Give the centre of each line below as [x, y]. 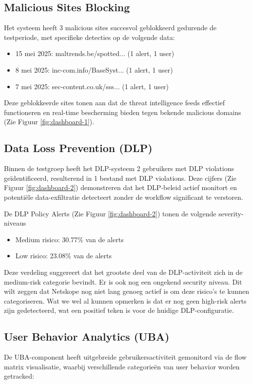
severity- [231, 213]
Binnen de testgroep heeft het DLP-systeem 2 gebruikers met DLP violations [119, 168]
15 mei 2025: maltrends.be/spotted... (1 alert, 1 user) [95, 53]
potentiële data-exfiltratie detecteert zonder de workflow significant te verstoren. [124, 197]
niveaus [15, 223]
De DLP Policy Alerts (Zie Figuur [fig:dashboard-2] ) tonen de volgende [110, 213]
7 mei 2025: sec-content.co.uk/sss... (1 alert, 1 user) [92, 86]
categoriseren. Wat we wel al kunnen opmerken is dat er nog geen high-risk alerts [125, 300]
